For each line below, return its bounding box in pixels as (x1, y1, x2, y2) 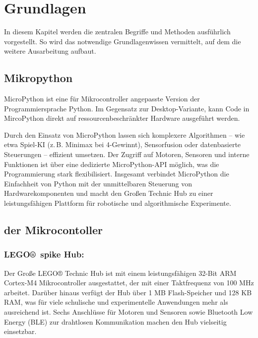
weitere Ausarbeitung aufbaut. (4, 46, 96, 56)
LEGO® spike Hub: (4, 248, 84, 260)
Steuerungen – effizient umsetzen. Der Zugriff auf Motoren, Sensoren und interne (4, 149, 250, 160)
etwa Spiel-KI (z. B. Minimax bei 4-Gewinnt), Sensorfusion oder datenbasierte (4, 139, 241, 150)
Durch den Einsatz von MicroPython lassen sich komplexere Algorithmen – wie (4, 129, 245, 140)
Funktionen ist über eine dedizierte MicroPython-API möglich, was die (4, 159, 219, 169)
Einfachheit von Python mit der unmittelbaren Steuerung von (4, 178, 192, 188)
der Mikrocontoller (4, 222, 103, 238)
